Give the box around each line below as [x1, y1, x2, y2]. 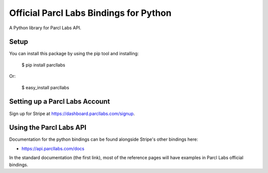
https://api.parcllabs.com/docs [21, 145, 84, 151]
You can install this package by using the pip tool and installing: [9, 51, 139, 57]
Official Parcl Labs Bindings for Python [9, 7, 172, 18]
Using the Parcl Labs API [9, 123, 87, 132]
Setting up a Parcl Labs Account [9, 97, 110, 106]
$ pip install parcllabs [21, 62, 66, 68]
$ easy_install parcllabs [21, 84, 69, 90]
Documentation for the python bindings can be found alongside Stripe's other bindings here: [9, 136, 199, 142]
